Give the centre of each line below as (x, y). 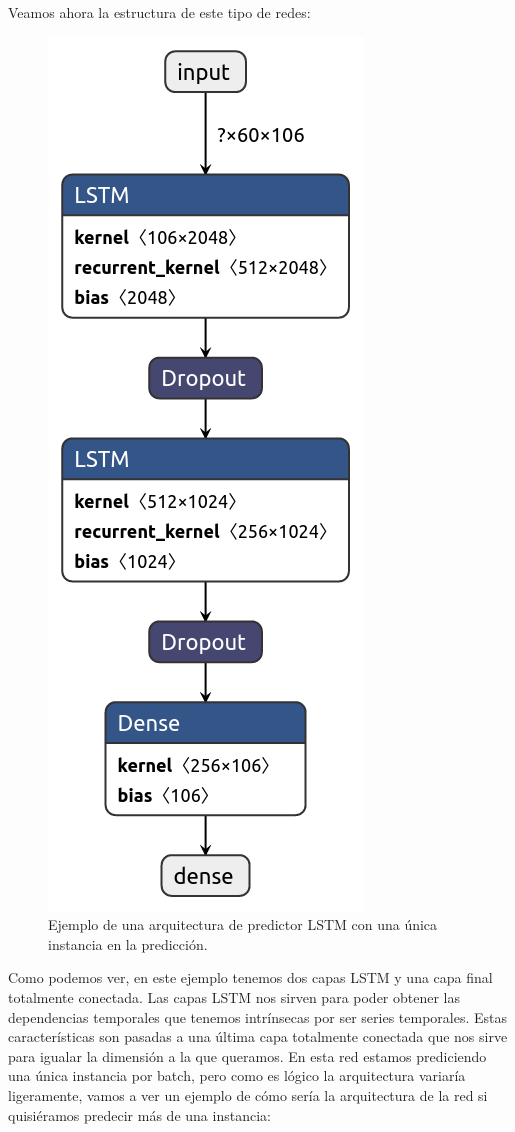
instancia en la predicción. (128, 943)
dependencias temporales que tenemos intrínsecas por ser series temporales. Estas (257, 1016)
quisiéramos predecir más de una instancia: (139, 1114)
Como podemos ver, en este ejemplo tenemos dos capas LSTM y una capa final (250, 977)
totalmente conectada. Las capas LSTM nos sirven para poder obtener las (234, 996)
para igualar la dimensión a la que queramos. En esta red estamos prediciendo (247, 1055)
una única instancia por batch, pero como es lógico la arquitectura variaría (237, 1075)
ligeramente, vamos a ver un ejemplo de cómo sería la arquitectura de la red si (248, 1094)
